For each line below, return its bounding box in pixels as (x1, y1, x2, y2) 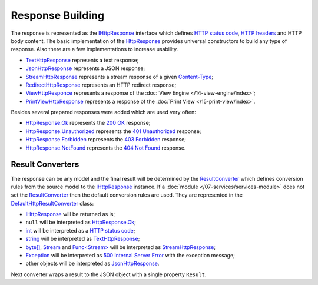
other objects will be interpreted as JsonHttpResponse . (25, 260, 160, 267)
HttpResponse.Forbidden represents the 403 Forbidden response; (25, 136, 187, 143)
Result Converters (11, 160, 79, 170)
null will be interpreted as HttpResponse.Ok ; (25, 218, 137, 226)
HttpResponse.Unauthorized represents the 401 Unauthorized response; (25, 127, 201, 135)
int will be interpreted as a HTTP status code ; (25, 227, 135, 234)
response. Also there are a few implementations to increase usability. (11, 46, 178, 53)
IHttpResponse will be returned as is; (25, 211, 115, 218)
